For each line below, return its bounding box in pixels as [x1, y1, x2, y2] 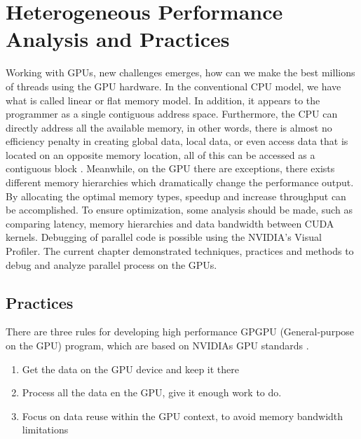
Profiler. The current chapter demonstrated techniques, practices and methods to [6, 244, 354, 258]
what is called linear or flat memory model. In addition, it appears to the [6, 92, 320, 107]
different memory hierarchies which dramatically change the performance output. [6, 175, 354, 190]
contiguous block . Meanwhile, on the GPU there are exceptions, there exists [6, 161, 335, 176]
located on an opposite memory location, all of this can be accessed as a [6, 147, 315, 162]
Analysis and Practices [6, 25, 230, 53]
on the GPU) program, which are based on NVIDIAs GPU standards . [6, 338, 309, 353]
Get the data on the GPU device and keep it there [22, 361, 239, 376]
